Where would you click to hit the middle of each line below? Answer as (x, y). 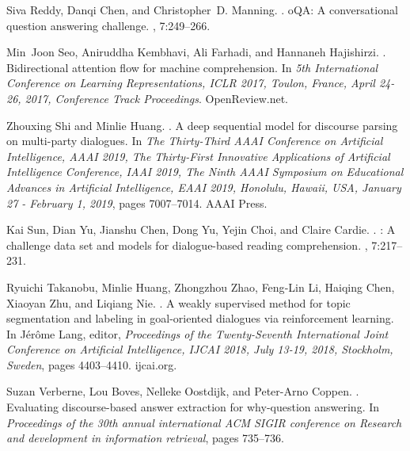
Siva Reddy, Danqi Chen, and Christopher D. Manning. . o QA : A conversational (202, 10)
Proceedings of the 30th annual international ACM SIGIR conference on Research (204, 422)
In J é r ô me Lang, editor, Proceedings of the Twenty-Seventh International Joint (197, 333)
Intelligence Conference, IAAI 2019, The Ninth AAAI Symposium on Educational (205, 172)
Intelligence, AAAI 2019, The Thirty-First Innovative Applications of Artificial (198, 156)
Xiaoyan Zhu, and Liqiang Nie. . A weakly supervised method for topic (178, 302)
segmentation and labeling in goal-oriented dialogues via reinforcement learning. (200, 318)
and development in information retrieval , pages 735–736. (145, 438)
